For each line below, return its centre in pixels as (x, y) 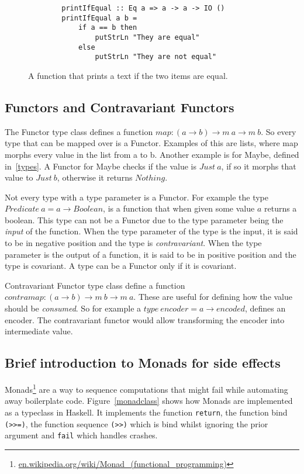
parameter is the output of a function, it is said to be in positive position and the (151, 254)
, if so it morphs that (259, 166)
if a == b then (108, 28)
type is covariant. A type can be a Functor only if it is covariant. (121, 266)
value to (19, 177)
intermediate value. (39, 331)
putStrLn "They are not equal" (156, 57)
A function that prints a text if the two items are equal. (128, 75)
